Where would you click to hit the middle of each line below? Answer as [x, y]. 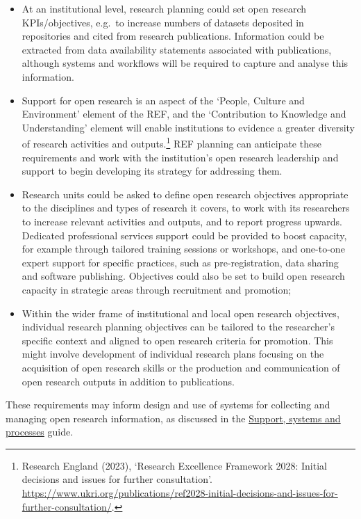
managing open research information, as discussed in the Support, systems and [173, 418]
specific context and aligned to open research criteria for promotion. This [177, 340]
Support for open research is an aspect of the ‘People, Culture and [163, 100]
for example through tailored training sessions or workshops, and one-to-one [183, 249]
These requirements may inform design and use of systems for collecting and [168, 405]
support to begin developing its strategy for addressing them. [152, 171]
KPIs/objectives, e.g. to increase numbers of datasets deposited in [163, 22]
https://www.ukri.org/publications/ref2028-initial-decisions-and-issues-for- [180, 493]
